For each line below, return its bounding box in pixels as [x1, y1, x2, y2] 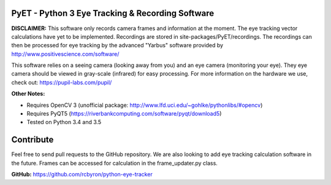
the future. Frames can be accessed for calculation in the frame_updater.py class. [11, 159, 218, 167]
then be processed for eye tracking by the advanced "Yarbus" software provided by [11, 42, 224, 49]
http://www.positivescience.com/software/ [11, 50, 120, 58]
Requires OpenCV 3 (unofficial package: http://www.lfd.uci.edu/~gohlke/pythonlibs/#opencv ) [26, 101, 263, 109]
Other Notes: [11, 90, 45, 98]
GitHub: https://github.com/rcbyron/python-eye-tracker [11, 171, 153, 178]
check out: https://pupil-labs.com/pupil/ [11, 79, 112, 86]
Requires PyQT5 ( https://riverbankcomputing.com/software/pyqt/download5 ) [26, 110, 222, 117]
